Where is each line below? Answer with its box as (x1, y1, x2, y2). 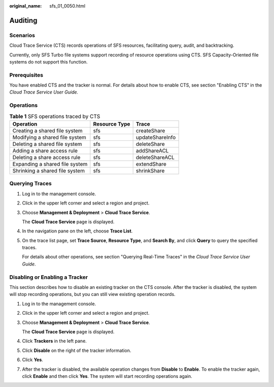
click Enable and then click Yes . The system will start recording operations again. (22, 373, 192, 379)
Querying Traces (9, 180, 52, 187)
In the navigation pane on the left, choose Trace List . (22, 228, 133, 234)
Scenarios (9, 32, 36, 39)
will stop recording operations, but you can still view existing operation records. (9, 291, 176, 297)
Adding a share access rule (12, 147, 78, 154)
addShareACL (135, 147, 169, 154)
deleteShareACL (135, 154, 175, 161)
